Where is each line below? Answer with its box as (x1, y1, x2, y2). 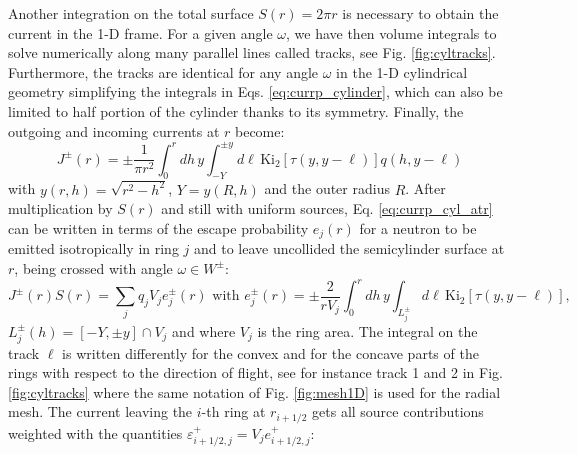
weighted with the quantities (8, 422, 183, 443)
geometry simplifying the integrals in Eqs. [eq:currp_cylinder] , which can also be (8, 81, 503, 102)
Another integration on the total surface (8, 3, 254, 23)
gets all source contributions (312, 401, 484, 422)
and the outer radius (264, 178, 390, 199)
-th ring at (201, 401, 266, 422)
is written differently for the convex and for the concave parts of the (62, 342, 479, 363)
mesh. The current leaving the (8, 401, 193, 422)
